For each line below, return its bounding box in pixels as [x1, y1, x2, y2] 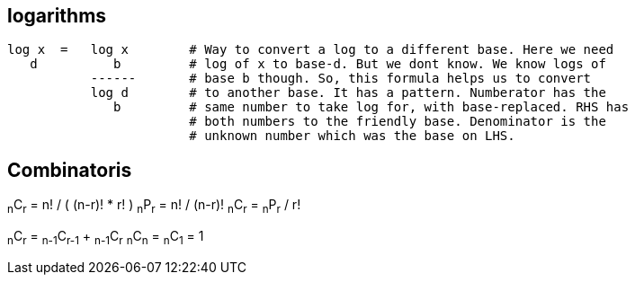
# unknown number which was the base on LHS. [189, 128, 515, 144]
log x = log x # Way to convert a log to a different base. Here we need [7, 42, 614, 57]
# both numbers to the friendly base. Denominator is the [189, 114, 606, 129]
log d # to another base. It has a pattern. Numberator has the [90, 85, 606, 101]
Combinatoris [7, 158, 132, 181]
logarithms [7, 4, 107, 27]
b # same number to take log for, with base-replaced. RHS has [113, 100, 630, 115]
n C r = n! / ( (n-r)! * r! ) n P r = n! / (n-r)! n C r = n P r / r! [7, 197, 301, 216]
